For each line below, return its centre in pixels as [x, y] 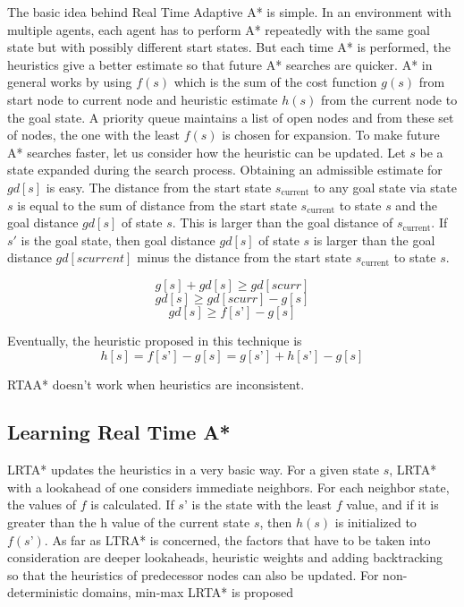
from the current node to [389, 99]
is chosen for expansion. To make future [331, 135]
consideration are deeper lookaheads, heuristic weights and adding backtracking [225, 557]
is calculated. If [132, 504]
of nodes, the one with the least [94, 135]
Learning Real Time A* [119, 432]
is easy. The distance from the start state [159, 187]
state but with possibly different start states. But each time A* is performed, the [229, 47]
